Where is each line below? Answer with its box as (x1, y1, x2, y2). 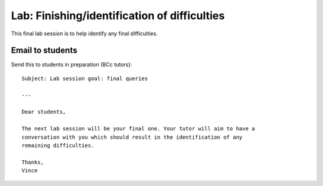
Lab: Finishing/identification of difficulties (11, 9, 225, 22)
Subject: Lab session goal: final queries (22, 75, 148, 82)
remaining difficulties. (22, 142, 95, 149)
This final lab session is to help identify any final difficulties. (11, 30, 158, 37)
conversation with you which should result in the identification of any (22, 133, 243, 141)
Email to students (11, 45, 78, 56)
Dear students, (22, 108, 66, 115)
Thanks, (22, 158, 44, 166)
